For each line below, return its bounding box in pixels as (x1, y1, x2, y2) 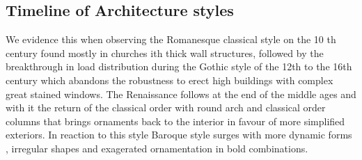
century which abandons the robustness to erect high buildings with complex (6, 72, 333, 87)
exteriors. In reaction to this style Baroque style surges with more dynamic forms (6, 127, 352, 142)
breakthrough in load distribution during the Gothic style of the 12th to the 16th (6, 59, 352, 74)
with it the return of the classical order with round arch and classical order (6, 100, 326, 115)
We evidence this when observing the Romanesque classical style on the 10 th (6, 32, 336, 47)
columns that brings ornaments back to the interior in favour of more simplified (6, 113, 345, 128)
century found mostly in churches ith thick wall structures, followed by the (6, 45, 324, 60)
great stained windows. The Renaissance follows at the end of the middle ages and (6, 86, 356, 101)
